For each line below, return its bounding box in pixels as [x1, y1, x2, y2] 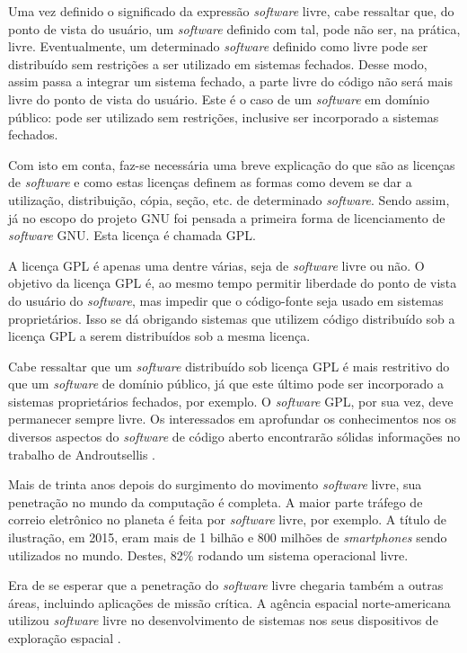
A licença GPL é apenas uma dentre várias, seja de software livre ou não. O [8, 255, 425, 274]
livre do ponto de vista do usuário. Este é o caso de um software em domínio [8, 89, 429, 108]
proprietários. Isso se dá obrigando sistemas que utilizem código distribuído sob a [8, 309, 455, 327]
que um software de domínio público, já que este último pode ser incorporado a [8, 374, 444, 393]
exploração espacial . [8, 629, 121, 647]
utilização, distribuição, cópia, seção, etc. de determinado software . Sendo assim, [8, 190, 450, 209]
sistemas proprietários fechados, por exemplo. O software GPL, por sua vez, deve [8, 391, 454, 410]
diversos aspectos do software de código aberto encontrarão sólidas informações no [8, 427, 461, 446]
